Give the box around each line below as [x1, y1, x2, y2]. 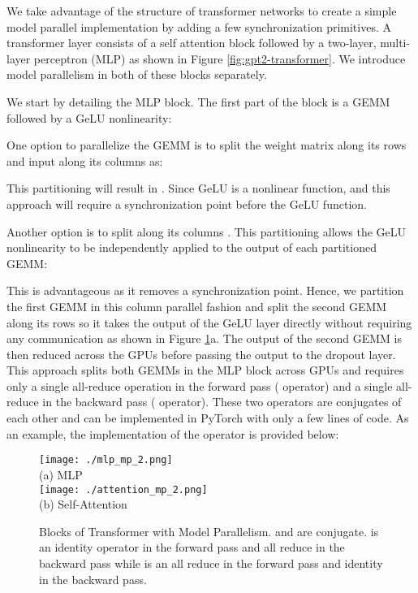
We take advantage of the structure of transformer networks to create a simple [6, 2, 397, 19]
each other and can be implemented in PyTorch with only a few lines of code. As [6, 409, 409, 426]
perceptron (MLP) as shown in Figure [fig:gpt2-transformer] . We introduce [33, 50, 406, 67]
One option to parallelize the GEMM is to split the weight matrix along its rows [6, 136, 407, 154]
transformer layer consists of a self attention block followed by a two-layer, [6, 34, 377, 51]
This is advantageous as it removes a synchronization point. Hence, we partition [6, 282, 404, 299]
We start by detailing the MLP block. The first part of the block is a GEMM [6, 93, 390, 110]
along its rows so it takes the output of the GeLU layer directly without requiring [6, 314, 412, 331]
